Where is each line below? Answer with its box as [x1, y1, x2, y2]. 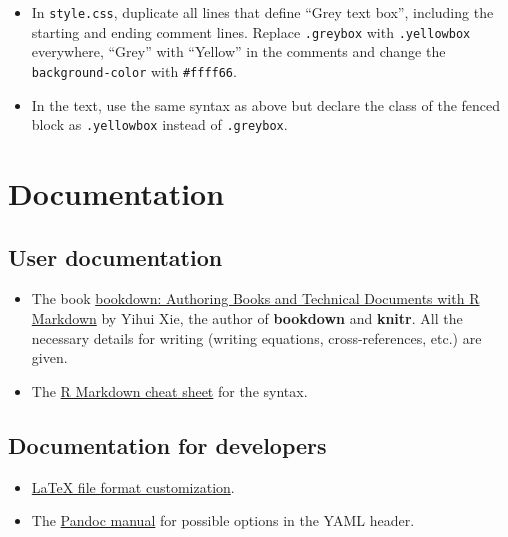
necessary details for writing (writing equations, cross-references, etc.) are [31, 327, 482, 348]
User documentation [8, 241, 223, 272]
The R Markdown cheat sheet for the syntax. [31, 380, 308, 401]
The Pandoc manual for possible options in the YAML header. [31, 510, 415, 531]
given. [31, 347, 68, 368]
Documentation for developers [8, 429, 327, 460]
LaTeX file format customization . [31, 476, 235, 497]
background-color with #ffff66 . [31, 60, 237, 81]
